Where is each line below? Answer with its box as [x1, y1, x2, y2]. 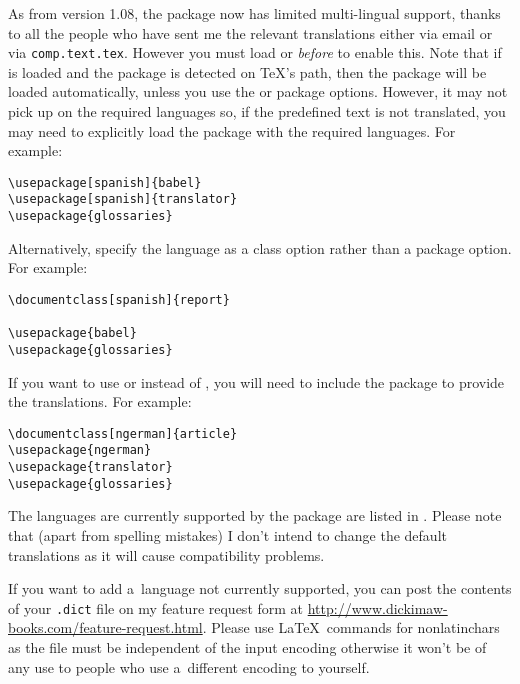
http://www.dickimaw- [307, 597, 448, 618]
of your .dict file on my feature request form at [8, 597, 304, 618]
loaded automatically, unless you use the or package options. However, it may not [8, 81, 508, 102]
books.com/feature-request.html [8, 617, 203, 638]
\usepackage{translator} [8, 460, 173, 475]
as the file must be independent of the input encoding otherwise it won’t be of [8, 637, 487, 658]
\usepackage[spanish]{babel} [8, 175, 202, 190]
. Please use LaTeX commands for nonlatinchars [202, 617, 500, 638]
